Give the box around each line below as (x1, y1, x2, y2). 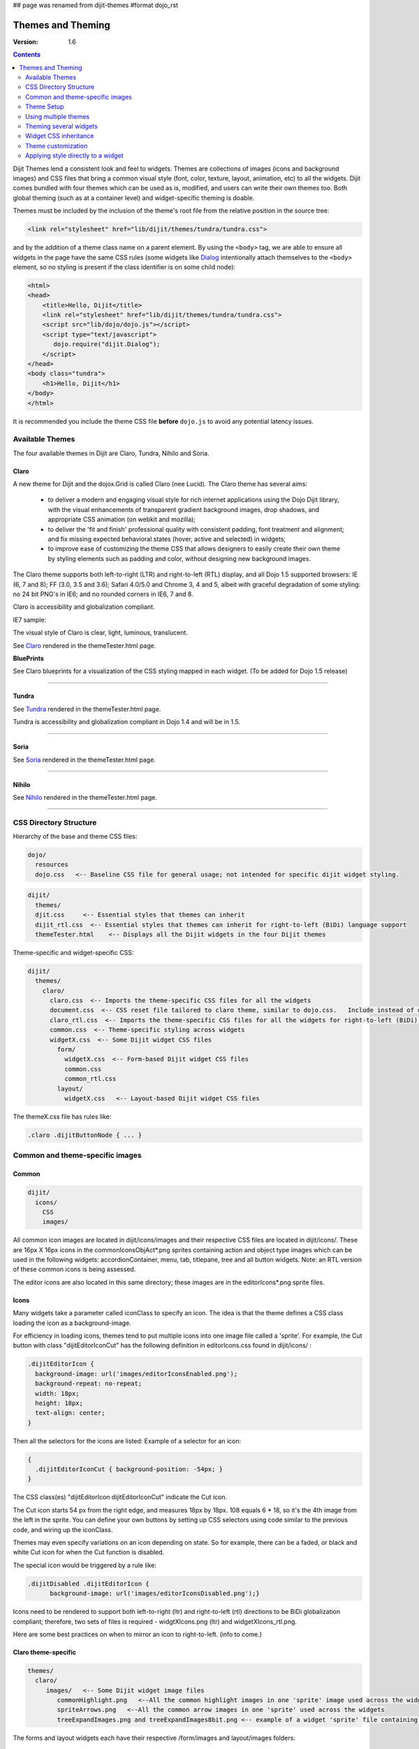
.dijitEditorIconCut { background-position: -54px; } (35, 1466, 223, 1473)
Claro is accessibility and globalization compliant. (13, 602, 155, 611)
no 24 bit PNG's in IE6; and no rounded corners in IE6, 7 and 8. (13, 590, 193, 598)
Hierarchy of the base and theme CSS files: (13, 833, 138, 841)
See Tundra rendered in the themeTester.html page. (13, 704, 161, 713)
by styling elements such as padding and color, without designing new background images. (47, 554, 311, 562)
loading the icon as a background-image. (13, 1319, 132, 1327)
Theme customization (25, 141, 88, 150)
